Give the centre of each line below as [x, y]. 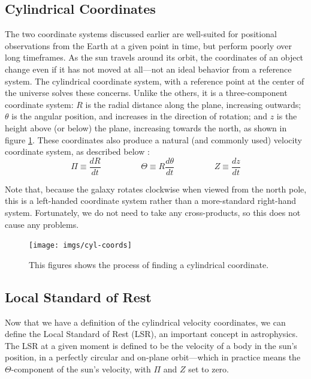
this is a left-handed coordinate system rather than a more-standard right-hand [150, 201]
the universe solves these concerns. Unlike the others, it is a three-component [146, 93]
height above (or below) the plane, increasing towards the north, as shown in [146, 127]
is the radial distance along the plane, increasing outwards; [193, 104]
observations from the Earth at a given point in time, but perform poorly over [148, 45]
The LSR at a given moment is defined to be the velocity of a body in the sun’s [151, 345]
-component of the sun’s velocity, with [81, 369]
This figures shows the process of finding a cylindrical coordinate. [149, 264]
